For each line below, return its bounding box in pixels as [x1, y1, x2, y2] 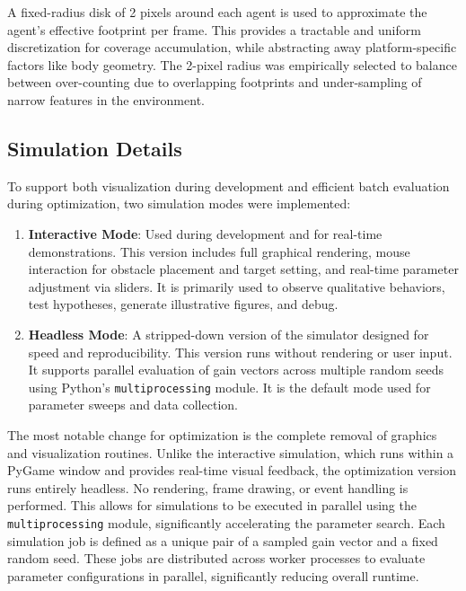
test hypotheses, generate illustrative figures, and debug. [28, 295, 339, 313]
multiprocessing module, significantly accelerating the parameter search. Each [7, 513, 445, 532]
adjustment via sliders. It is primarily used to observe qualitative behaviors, [28, 277, 445, 295]
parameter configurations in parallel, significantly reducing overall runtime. [7, 566, 419, 585]
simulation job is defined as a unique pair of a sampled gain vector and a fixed [7, 531, 438, 550]
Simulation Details [7, 134, 182, 162]
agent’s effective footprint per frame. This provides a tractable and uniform [7, 20, 421, 39]
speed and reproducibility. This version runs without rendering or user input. [28, 342, 453, 361]
